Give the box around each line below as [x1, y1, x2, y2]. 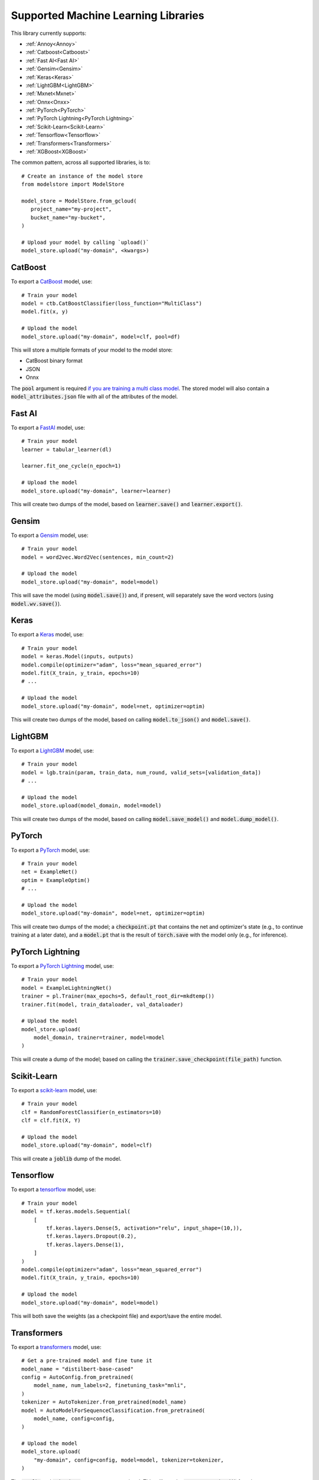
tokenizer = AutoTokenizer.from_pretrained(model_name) [21, 1399, 187, 1405]
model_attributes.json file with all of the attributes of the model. [11, 392, 178, 400]
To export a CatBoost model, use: [11, 278, 93, 285]
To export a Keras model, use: [11, 631, 84, 638]
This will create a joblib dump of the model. [11, 1155, 122, 1162]
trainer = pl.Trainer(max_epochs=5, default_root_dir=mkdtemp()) [21, 993, 215, 1000]
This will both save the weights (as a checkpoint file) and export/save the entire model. [11, 1312, 223, 1320]
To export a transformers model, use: [11, 1343, 102, 1350]
